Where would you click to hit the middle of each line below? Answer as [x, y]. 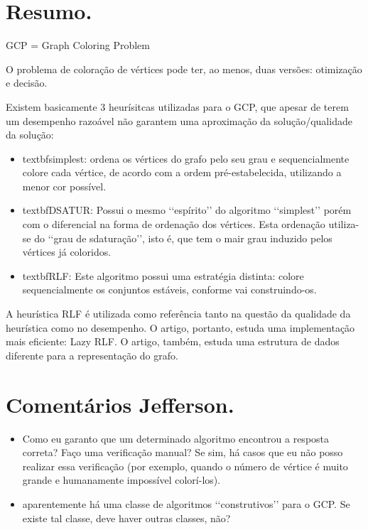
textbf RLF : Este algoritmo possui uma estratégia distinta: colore [163, 275]
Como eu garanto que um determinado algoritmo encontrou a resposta [176, 438]
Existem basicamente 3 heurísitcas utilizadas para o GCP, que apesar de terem [177, 106]
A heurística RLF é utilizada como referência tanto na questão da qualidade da [178, 314]
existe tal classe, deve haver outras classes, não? [126, 518]
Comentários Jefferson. [120, 404]
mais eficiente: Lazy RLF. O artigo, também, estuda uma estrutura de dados [173, 341]
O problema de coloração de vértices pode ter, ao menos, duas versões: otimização [184, 69]
